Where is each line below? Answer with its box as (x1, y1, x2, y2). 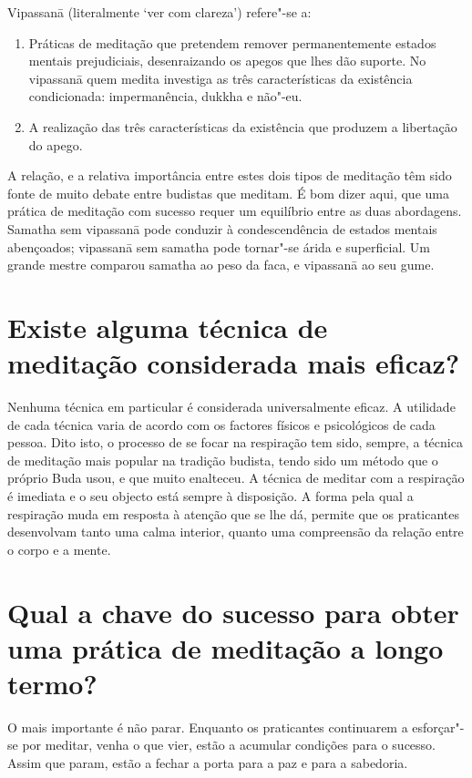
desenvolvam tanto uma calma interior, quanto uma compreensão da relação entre (7, 522, 464, 541)
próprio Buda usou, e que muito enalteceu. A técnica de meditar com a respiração (7, 468, 465, 487)
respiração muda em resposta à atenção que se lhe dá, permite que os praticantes (7, 504, 460, 523)
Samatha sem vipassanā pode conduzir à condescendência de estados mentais (7, 219, 437, 238)
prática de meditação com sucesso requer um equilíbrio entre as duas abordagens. (7, 201, 462, 220)
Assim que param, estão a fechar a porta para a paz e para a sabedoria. (7, 753, 408, 773)
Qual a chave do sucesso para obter (7, 593, 459, 630)
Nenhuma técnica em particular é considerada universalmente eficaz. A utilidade (7, 397, 456, 416)
